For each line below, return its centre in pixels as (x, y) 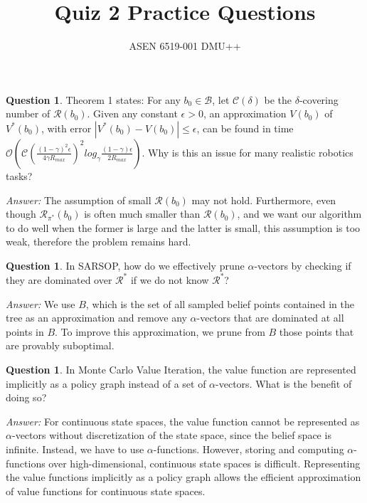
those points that (317, 331)
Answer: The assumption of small (79, 200)
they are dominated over (59, 279)
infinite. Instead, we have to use (75, 449)
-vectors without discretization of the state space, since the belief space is (171, 435)
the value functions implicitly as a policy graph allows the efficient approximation (183, 477)
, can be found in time (245, 128)
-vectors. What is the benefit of (284, 383)
